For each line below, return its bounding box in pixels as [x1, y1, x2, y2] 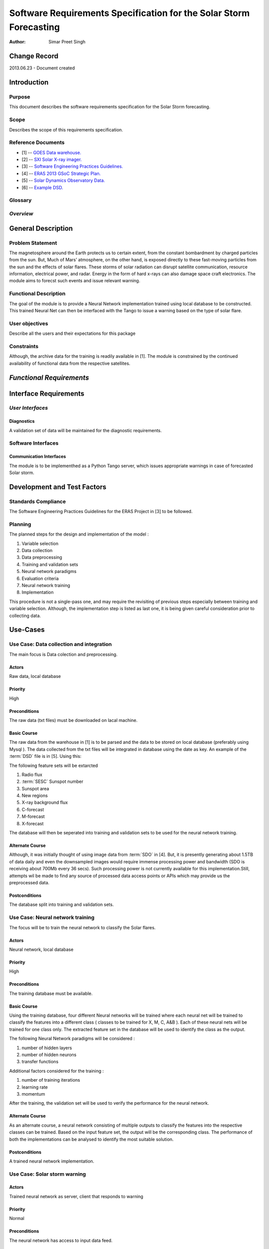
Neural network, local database [9, 946, 74, 952]
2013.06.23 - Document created [9, 65, 75, 71]
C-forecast [21, 806, 44, 812]
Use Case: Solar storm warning [9, 1171, 86, 1178]
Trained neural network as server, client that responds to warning [9, 1193, 143, 1199]
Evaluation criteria [21, 575, 59, 582]
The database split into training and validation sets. [9, 902, 114, 908]
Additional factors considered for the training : [9, 1068, 104, 1074]
